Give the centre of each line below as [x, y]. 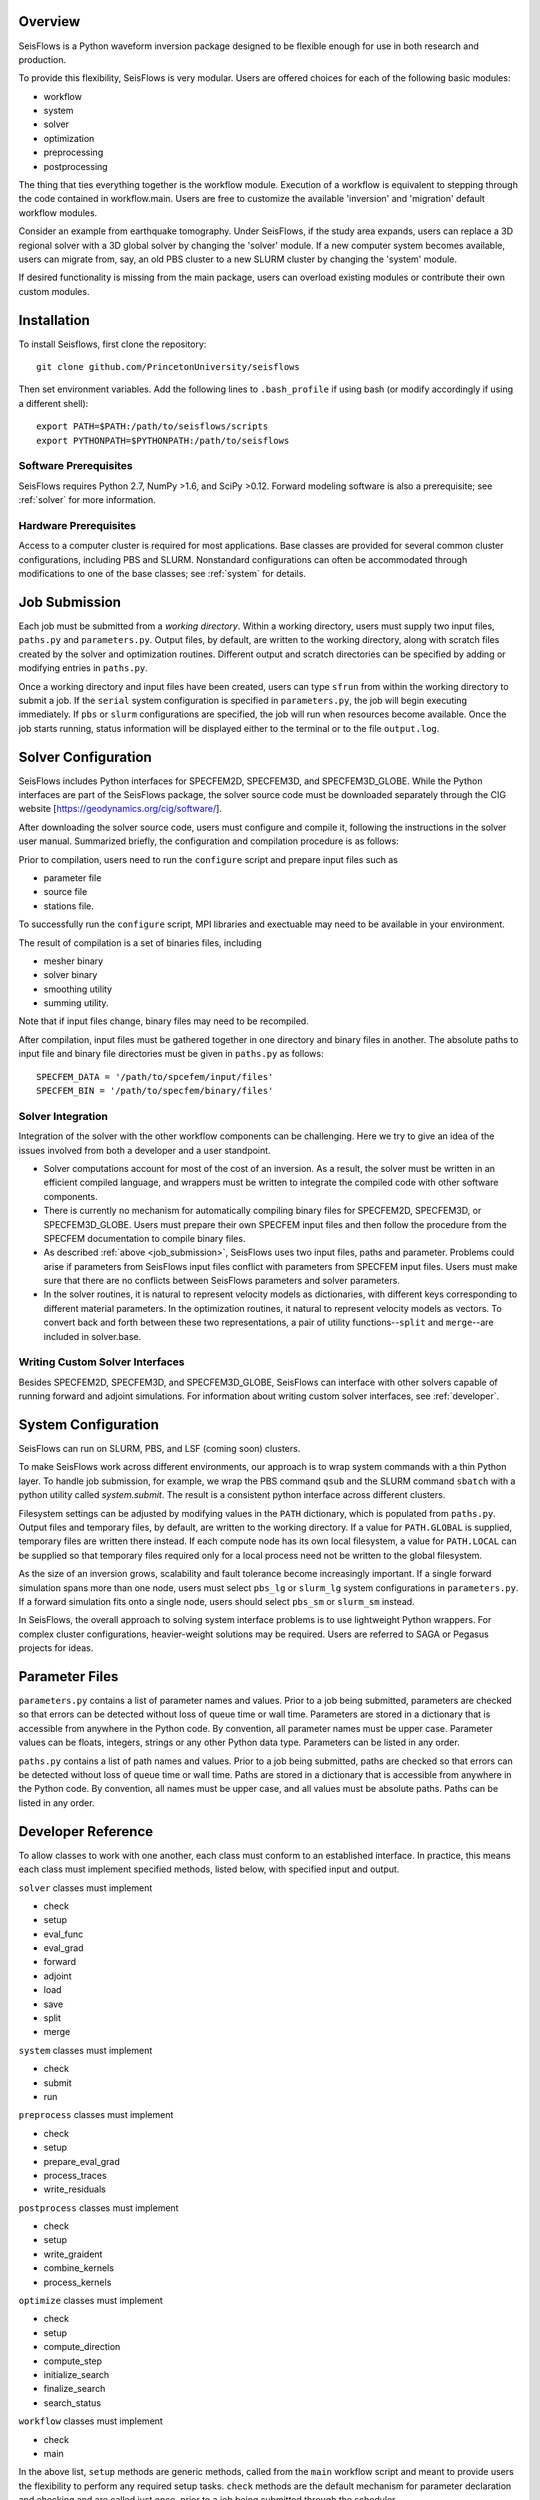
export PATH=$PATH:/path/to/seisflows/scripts [152, 426]
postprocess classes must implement [98, 2207]
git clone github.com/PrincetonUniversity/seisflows [168, 367]
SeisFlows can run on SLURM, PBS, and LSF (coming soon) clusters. [159, 1449]
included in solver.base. [92, 1336]
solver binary [70, 975]
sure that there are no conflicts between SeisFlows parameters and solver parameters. [221, 1281]
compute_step [73, 2361]
